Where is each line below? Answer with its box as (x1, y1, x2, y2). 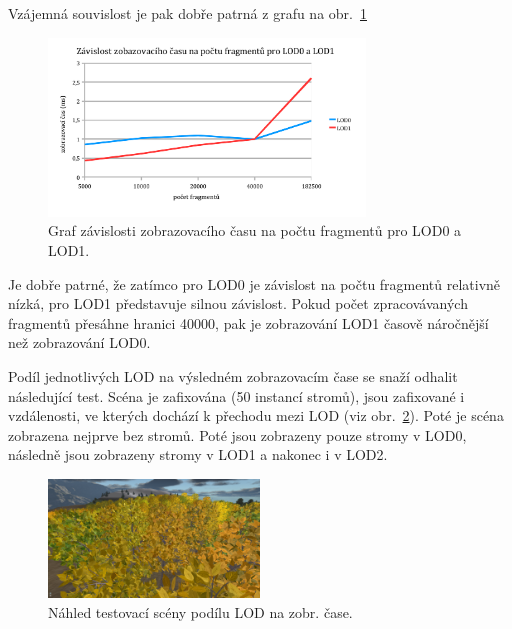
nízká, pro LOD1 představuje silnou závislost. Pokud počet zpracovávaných (8, 293, 468, 314)
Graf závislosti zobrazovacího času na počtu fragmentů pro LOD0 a (48, 220, 462, 241)
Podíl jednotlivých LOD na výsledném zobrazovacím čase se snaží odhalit (8, 365, 458, 386)
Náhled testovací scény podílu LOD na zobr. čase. (48, 601, 353, 622)
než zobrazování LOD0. (8, 332, 151, 353)
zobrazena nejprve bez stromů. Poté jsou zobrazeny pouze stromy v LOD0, (8, 424, 467, 445)
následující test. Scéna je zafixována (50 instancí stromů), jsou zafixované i (8, 385, 465, 406)
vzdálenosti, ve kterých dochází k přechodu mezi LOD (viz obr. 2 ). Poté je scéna (8, 405, 504, 426)
